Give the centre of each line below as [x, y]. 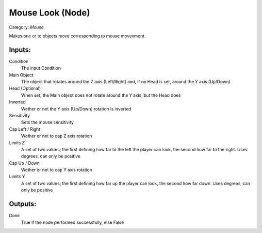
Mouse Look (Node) [49, 13]
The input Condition [41, 68]
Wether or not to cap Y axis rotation [57, 170]
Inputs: [20, 50]
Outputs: [23, 204]
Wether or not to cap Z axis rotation [57, 136]
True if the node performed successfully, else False [73, 222]
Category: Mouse [26, 27]
